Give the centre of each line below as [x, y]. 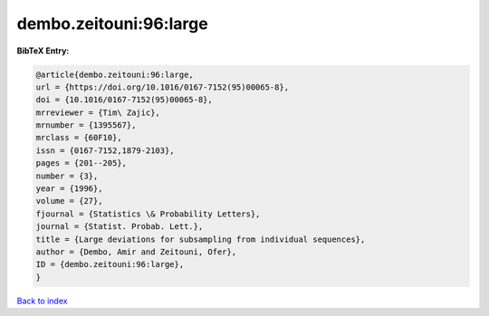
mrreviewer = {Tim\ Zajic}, [98, 112]
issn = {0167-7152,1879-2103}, [105, 150]
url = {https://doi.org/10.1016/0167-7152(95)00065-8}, [163, 87]
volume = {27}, [69, 201]
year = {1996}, [69, 189]
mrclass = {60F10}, [79, 138]
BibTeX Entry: [43, 51]
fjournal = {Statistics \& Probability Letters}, [148, 214]
